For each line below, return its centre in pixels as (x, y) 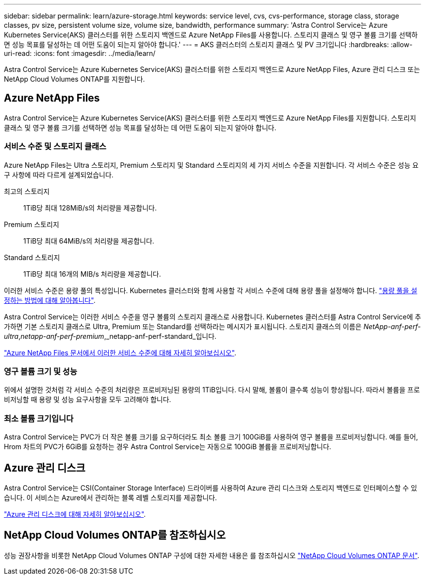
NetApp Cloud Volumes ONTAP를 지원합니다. (74, 79)
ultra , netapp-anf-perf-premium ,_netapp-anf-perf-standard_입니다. (110, 336)
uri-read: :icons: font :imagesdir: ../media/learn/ (80, 53)
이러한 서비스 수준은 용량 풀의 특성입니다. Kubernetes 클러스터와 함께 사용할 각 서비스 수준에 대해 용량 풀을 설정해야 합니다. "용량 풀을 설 (211, 290)
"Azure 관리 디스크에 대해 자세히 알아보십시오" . (75, 514)
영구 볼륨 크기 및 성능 (41, 371)
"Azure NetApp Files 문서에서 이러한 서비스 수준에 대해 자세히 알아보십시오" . (120, 352)
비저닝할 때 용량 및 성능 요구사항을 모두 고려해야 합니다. (88, 400)
